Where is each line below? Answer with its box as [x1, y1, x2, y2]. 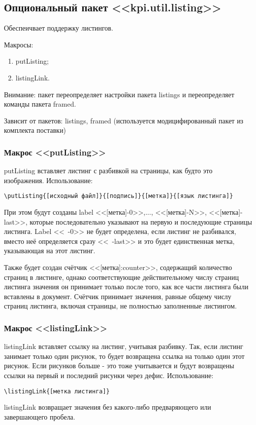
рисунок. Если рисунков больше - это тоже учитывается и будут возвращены [4, 360, 234, 371]
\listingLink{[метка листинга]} [4, 387, 110, 395]
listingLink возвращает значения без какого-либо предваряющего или [4, 402, 211, 412]
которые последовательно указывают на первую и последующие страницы [30, 216, 252, 227]
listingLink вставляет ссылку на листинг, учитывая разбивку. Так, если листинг [4, 341, 243, 351]
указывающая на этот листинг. [4, 245, 96, 256]
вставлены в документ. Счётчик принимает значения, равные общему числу [4, 291, 231, 301]
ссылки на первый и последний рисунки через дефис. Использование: [4, 370, 214, 380]
